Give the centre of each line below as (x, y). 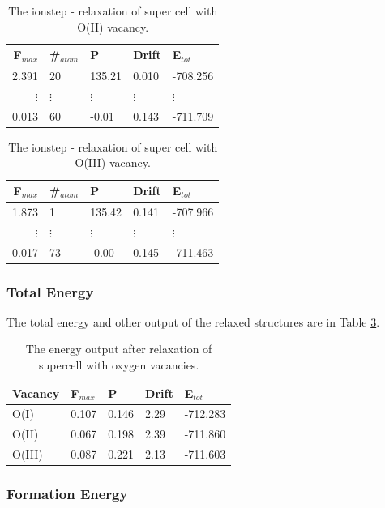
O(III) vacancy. (113, 162)
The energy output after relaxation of (119, 349)
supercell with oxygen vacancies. (119, 365)
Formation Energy (67, 494)
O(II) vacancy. (113, 26)
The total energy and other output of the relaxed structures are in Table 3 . (193, 321)
